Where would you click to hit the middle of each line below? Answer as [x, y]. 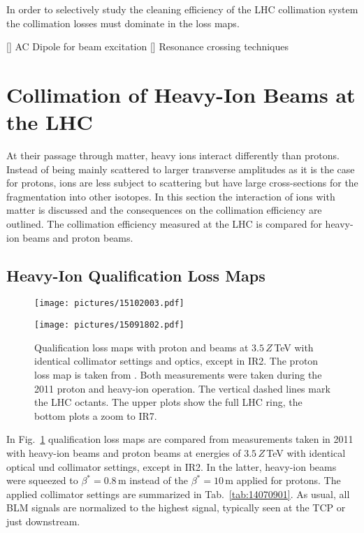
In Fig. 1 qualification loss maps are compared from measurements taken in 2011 [180, 439]
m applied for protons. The [283, 480]
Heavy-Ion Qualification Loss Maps [136, 275]
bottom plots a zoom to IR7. [96, 415]
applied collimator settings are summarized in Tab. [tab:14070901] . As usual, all [178, 494]
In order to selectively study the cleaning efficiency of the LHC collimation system [182, 9]
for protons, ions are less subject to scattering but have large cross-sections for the [182, 183]
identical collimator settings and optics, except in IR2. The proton [176, 361]
